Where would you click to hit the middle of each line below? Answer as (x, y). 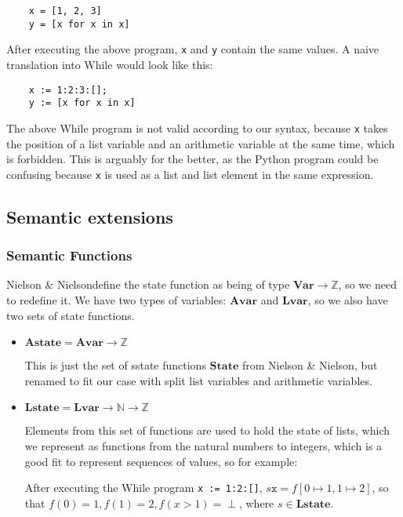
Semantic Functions (69, 255)
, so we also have (348, 299)
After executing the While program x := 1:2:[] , (143, 488)
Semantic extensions (90, 216)
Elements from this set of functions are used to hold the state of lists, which (207, 430)
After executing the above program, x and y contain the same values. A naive (193, 49)
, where (256, 502)
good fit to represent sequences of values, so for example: (161, 461)
